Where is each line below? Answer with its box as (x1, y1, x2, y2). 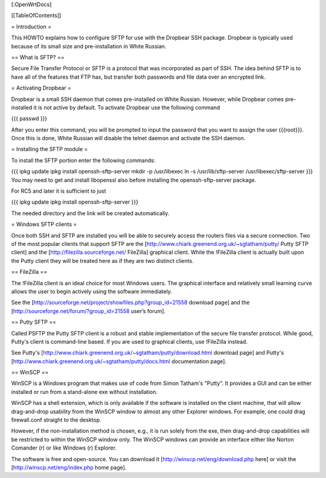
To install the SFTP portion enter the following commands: (11, 157, 156, 164)
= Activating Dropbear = (11, 85, 72, 92)
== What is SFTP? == (11, 53, 65, 60)
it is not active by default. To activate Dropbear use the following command (33, 103, 220, 111)
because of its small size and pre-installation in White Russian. (11, 42, 167, 50)
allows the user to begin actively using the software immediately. (11, 288, 172, 295)
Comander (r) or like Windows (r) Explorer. (11, 444, 117, 451)
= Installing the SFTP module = (11, 146, 88, 153)
